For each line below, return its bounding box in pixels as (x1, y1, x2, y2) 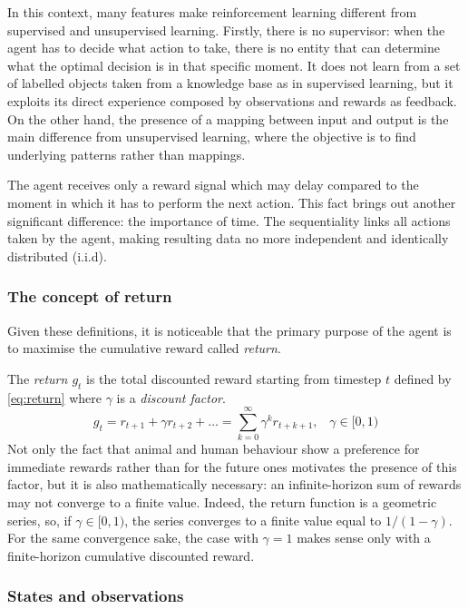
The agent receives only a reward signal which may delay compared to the (7, 175, 419, 194)
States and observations (7, 584, 184, 607)
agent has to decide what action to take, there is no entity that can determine (7, 38, 440, 57)
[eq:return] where (7, 388, 102, 407)
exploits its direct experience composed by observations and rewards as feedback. (7, 91, 457, 110)
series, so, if (7, 510, 72, 529)
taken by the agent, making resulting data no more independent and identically (7, 229, 449, 248)
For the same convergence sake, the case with (7, 528, 258, 547)
